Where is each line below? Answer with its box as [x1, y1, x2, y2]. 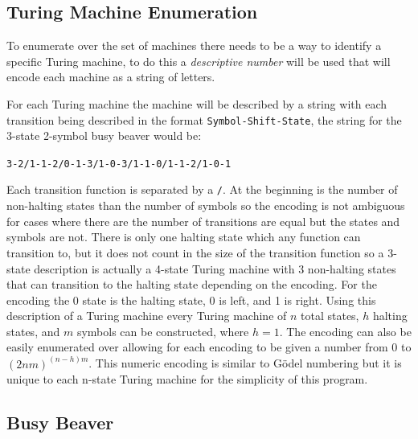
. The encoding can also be [279, 322, 412, 339]
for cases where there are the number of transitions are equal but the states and [6, 212, 400, 229]
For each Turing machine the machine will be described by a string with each [6, 95, 387, 112]
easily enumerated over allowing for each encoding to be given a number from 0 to [6, 338, 412, 355]
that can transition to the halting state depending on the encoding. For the [6, 276, 377, 293]
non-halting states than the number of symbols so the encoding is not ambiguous [6, 197, 405, 214]
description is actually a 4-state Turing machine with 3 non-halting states [34, 260, 396, 277]
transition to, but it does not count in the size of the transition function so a [6, 244, 384, 261]
